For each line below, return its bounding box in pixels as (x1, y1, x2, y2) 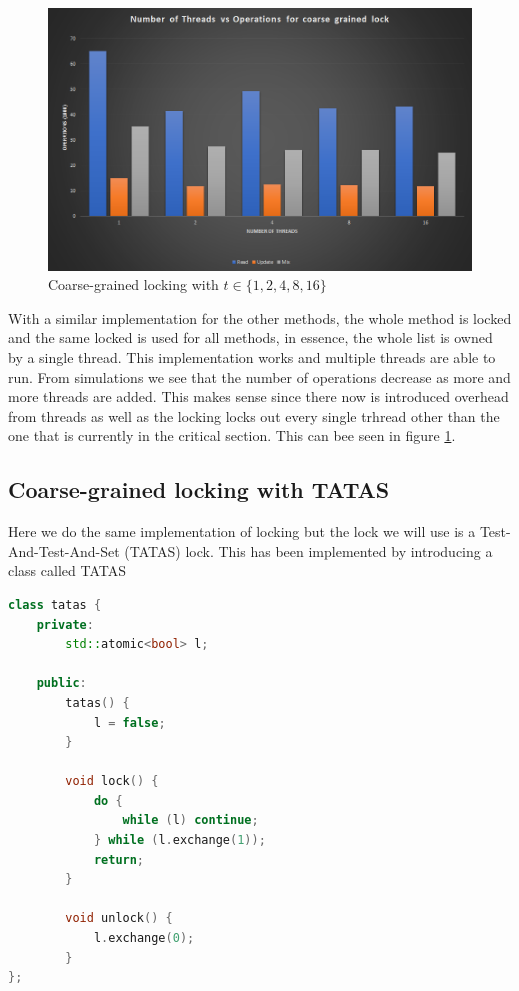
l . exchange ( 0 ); (93, 931, 195, 946)
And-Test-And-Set (8, 540, 120, 561)
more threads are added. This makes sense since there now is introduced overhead (8, 386, 509, 407)
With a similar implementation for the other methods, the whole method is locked (8, 307, 512, 328)
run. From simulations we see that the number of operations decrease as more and (8, 366, 511, 387)
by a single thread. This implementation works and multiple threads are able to (8, 347, 496, 367)
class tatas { (8, 597, 102, 612)
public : (36, 676, 87, 691)
